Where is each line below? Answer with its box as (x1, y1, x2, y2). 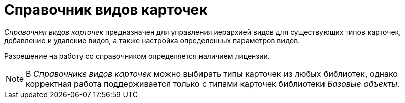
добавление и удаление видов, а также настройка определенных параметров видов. (4, 36, 300, 45)
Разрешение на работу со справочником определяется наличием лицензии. (4, 51, 270, 60)
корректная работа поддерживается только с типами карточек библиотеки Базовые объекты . (26, 78, 400, 89)
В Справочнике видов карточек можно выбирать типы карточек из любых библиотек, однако (26, 68, 398, 79)
